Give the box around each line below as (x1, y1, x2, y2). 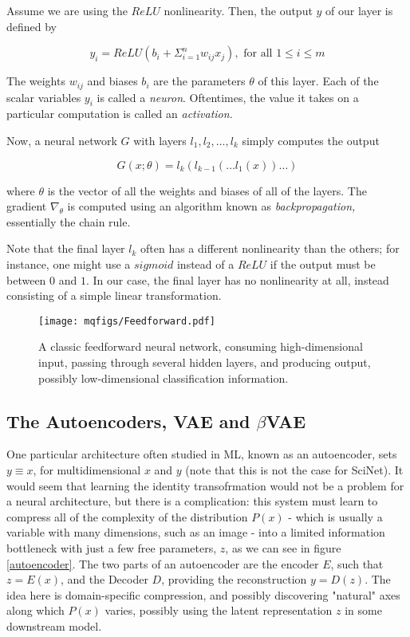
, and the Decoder (61, 571, 148, 588)
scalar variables (6, 88, 81, 105)
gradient (6, 198, 47, 214)
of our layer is (325, 2, 393, 18)
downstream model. (6, 617, 102, 634)
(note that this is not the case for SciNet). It (185, 462, 404, 478)
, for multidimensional (33, 462, 141, 478)
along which (6, 602, 65, 619)
